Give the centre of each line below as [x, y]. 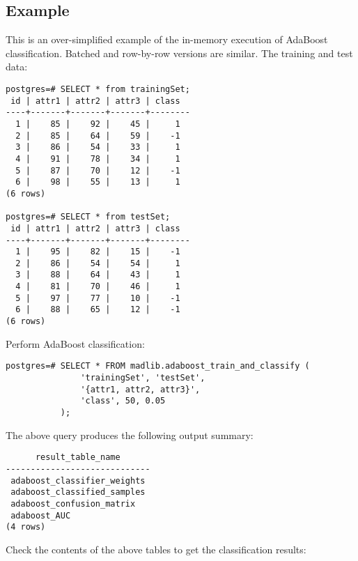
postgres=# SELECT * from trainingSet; [98, 89]
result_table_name [78, 458]
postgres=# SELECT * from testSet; [88, 217]
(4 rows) [26, 527]
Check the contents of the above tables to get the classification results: [156, 549]
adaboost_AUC [41, 515]
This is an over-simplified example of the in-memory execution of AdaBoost [167, 39]
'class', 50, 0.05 [123, 401]
